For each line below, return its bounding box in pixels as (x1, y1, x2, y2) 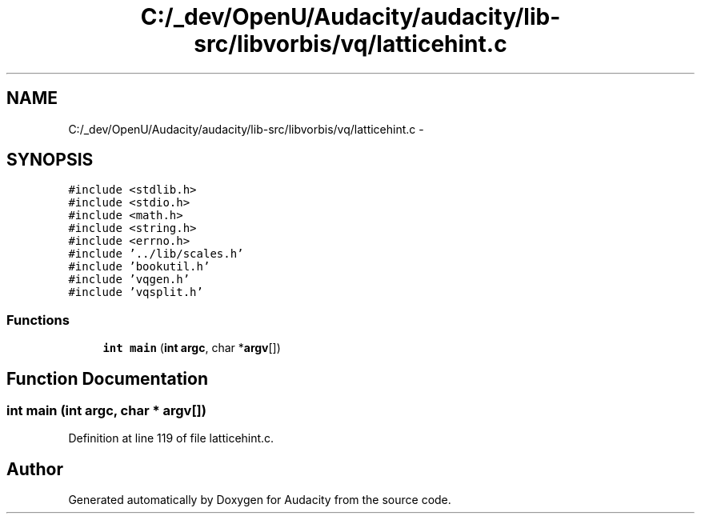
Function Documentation (6, 368, 208, 389)
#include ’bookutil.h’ (68, 260, 210, 274)
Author (6, 458, 63, 479)
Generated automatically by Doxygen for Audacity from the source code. (68, 493, 451, 507)
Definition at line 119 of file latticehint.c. (68, 431, 274, 446)
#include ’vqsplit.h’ (68, 286, 203, 299)
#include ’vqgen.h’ (68, 273, 190, 286)
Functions (6, 311, 70, 328)
